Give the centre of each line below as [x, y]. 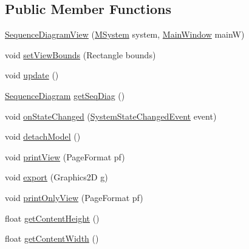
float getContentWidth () [52, 238]
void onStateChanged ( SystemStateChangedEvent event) [111, 116]
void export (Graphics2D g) [56, 177]
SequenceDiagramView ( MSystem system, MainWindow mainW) [125, 34]
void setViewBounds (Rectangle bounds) [80, 54]
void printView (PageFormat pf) [65, 156]
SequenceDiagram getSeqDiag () [65, 95]
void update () [32, 75]
